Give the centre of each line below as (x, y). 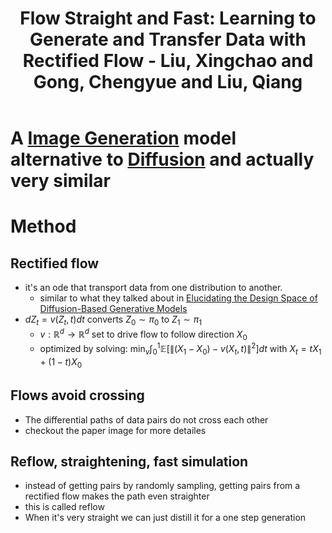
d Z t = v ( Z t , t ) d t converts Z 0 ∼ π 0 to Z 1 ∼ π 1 (113, 320)
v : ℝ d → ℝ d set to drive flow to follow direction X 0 (143, 334)
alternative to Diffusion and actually (162, 159)
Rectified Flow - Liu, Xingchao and (168, 61)
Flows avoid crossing (77, 395)
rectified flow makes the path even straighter (117, 496)
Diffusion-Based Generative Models (113, 309)
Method (43, 226)
